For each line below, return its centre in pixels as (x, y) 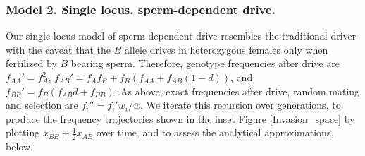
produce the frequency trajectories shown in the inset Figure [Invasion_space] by (180, 118)
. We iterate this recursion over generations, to (240, 105)
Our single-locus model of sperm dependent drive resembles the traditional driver (181, 36)
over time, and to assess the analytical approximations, (215, 132)
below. (19, 146)
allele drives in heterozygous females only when (226, 49)
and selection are (42, 105)
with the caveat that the (58, 49)
